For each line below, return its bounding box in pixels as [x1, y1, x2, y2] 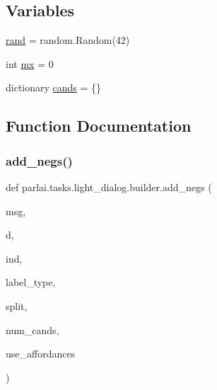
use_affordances [6, 346, 76, 361]
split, [6, 298, 28, 313]
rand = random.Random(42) [6, 33, 130, 47]
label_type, [6, 275, 56, 289]
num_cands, [6, 322, 59, 337]
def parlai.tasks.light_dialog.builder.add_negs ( [6, 179, 212, 194]
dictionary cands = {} [6, 80, 102, 95]
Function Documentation [6, 115, 192, 137]
